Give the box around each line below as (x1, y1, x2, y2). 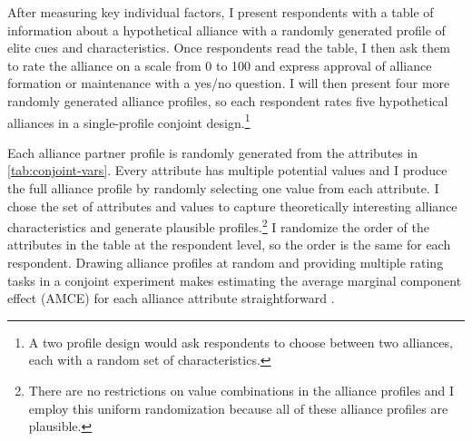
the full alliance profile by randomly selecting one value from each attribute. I (7, 179, 439, 197)
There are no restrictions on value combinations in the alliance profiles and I (28, 381, 455, 399)
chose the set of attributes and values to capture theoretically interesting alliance (7, 196, 457, 215)
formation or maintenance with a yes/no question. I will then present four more (7, 73, 450, 93)
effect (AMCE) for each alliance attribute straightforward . (7, 289, 335, 308)
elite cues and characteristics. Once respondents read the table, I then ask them (7, 38, 450, 57)
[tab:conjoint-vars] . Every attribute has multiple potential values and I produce (7, 161, 447, 180)
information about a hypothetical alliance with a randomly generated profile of (7, 20, 446, 39)
